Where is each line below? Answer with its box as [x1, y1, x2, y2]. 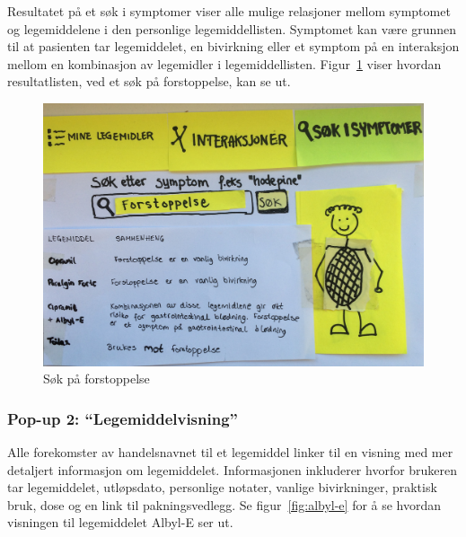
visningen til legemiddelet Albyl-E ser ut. [7, 513, 233, 532]
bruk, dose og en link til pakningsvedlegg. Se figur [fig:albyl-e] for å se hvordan [7, 495, 442, 514]
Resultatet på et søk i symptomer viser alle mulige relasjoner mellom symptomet [7, 2, 451, 20]
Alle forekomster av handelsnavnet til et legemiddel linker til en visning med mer [7, 443, 453, 462]
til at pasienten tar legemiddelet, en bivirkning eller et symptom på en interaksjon [7, 37, 460, 56]
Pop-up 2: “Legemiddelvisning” [7, 407, 238, 429]
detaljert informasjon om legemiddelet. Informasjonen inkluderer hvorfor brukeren [7, 460, 458, 479]
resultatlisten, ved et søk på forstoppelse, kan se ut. [7, 72, 291, 91]
